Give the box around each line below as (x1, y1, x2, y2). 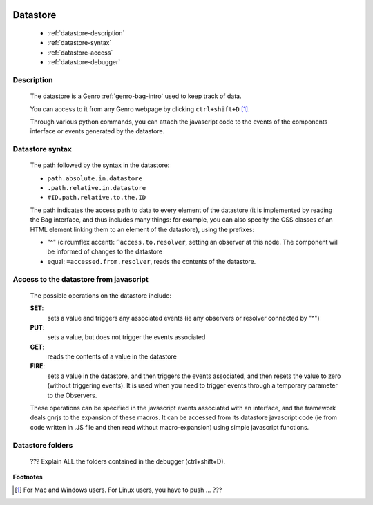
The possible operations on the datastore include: (30, 291, 172, 300)
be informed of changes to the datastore (47, 247, 163, 256)
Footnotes (12, 473, 43, 482)
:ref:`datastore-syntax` (47, 39, 112, 47)
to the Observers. (47, 391, 97, 399)
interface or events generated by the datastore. (30, 127, 165, 135)
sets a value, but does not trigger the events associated (47, 333, 206, 341)
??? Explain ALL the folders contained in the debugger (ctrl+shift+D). (30, 457, 226, 466)
